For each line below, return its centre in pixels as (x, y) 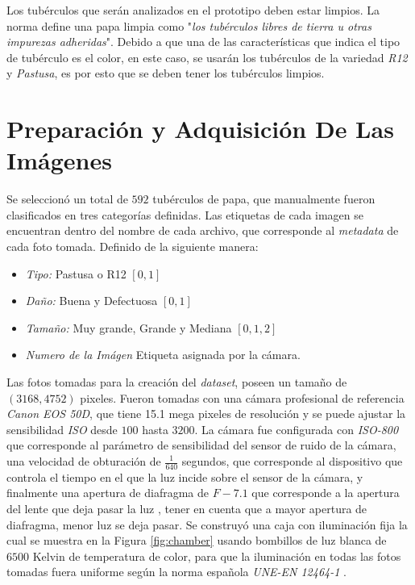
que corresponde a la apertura (326, 493)
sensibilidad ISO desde (62, 429)
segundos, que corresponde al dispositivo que (292, 461)
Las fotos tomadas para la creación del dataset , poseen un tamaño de (177, 382)
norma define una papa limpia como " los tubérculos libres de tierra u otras (189, 25)
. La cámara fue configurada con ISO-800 (297, 429)
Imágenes (59, 160)
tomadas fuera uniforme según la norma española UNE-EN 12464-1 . (176, 572)
